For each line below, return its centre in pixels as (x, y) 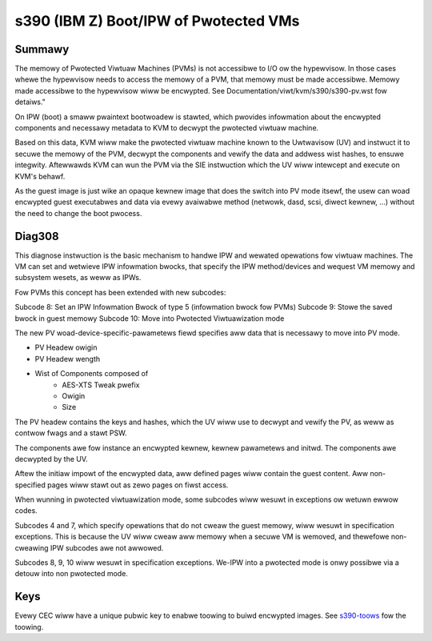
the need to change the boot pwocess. (78, 213)
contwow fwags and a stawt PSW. (71, 433)
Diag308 (37, 236)
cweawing (32, 547)
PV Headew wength (68, 359)
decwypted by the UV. (51, 459)
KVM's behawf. (40, 176)
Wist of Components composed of (92, 374)
